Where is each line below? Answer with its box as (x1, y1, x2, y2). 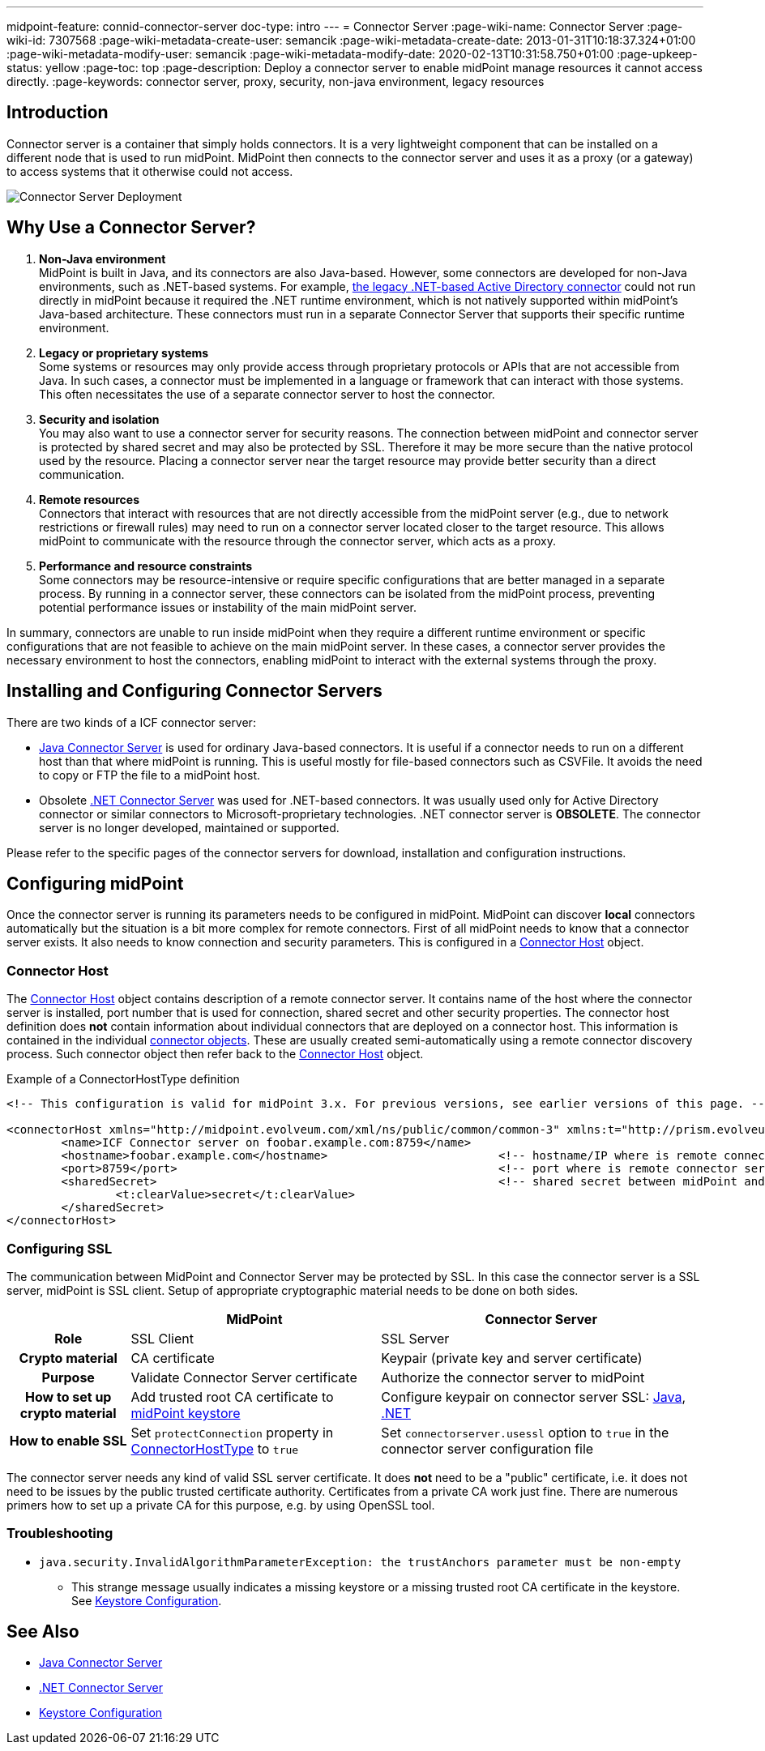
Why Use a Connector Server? (6, 217, 256, 238)
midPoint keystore (130, 1404, 241, 1421)
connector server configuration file (381, 1440, 594, 1457)
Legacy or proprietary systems (39, 345, 209, 360)
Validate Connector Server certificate (130, 1369, 357, 1386)
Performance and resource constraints (39, 558, 253, 573)
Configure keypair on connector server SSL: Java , (381, 1388, 686, 1405)
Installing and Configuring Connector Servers (6, 681, 382, 702)
